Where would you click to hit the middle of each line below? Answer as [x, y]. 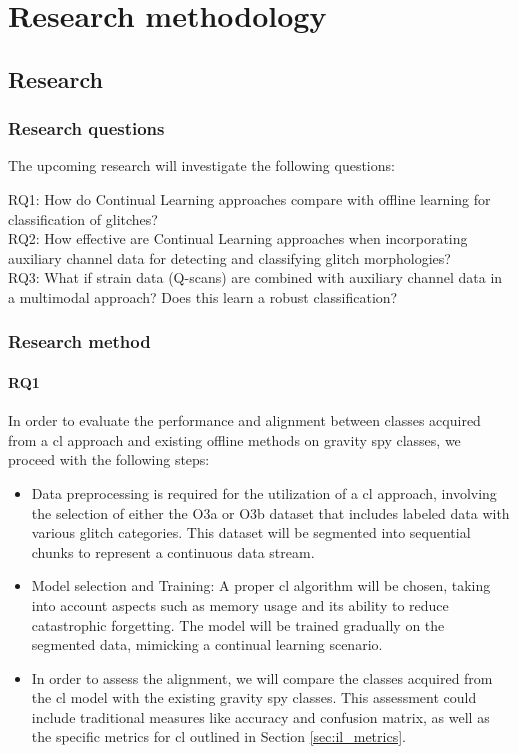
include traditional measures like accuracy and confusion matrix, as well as [260, 716]
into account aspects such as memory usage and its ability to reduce [240, 604]
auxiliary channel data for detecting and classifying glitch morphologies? [229, 257]
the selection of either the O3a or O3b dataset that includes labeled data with [270, 512]
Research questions [86, 128]
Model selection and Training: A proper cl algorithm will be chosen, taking [261, 585]
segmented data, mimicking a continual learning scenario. [207, 644]
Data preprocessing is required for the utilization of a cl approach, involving [264, 492]
